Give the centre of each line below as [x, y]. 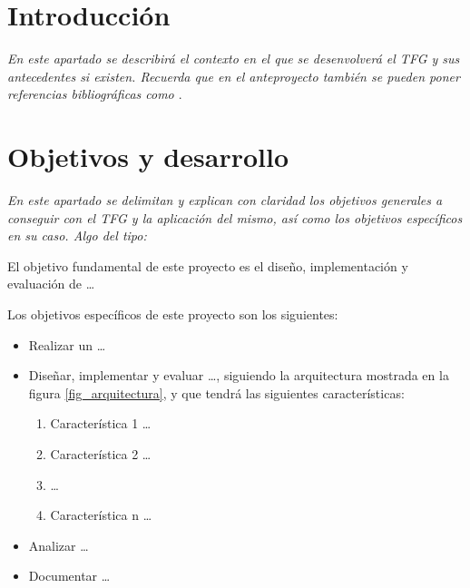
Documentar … [69, 576]
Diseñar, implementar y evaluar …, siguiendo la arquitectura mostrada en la [239, 375]
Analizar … [59, 545]
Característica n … [101, 515]
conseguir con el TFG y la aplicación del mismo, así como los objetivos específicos [235, 217]
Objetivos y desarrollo [148, 157]
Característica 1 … [101, 423]
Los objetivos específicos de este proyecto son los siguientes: [173, 314]
